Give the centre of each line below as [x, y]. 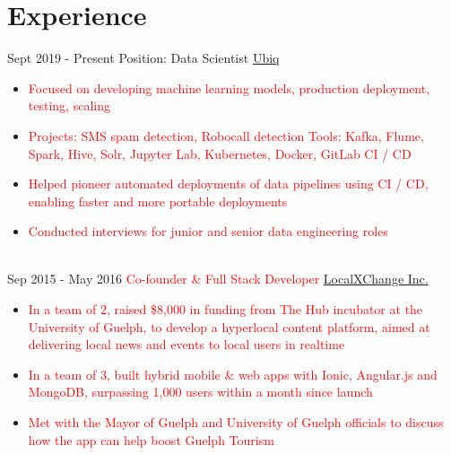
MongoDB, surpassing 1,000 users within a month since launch [200, 392]
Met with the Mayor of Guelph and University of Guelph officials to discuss [236, 422]
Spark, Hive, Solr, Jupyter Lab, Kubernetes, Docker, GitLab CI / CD [220, 153]
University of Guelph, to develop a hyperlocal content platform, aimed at [229, 326]
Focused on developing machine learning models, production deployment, [229, 87]
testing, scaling [69, 105]
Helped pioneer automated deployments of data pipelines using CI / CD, [228, 184]
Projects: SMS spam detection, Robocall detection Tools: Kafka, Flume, [226, 135]
